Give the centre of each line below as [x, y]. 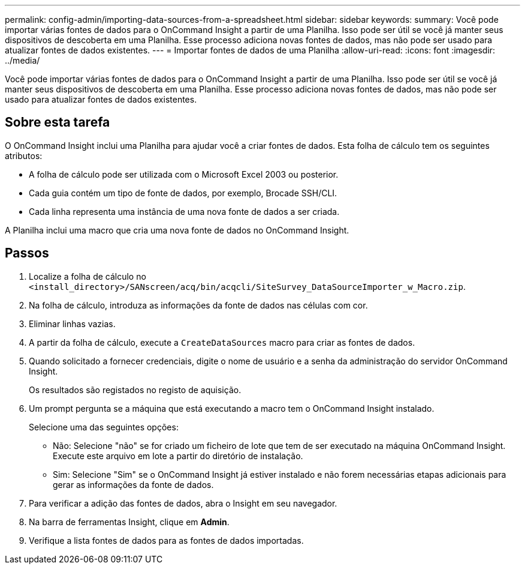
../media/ [22, 60]
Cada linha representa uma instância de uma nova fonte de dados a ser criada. [184, 211]
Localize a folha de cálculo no [87, 276]
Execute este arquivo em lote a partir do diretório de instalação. [178, 456]
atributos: [24, 155]
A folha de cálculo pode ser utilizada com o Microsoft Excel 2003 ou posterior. [184, 174]
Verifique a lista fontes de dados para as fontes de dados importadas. [166, 540]
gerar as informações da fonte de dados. [133, 484]
